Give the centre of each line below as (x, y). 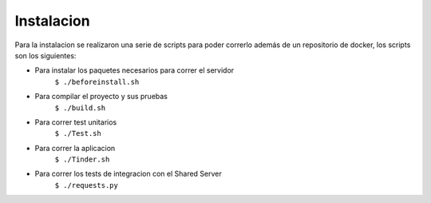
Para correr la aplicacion (75, 148)
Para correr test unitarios (76, 122)
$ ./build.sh (80, 107)
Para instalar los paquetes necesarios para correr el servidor (134, 70)
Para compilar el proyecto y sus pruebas (101, 97)
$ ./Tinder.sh (82, 159)
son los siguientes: (45, 55)
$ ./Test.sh (78, 133)
